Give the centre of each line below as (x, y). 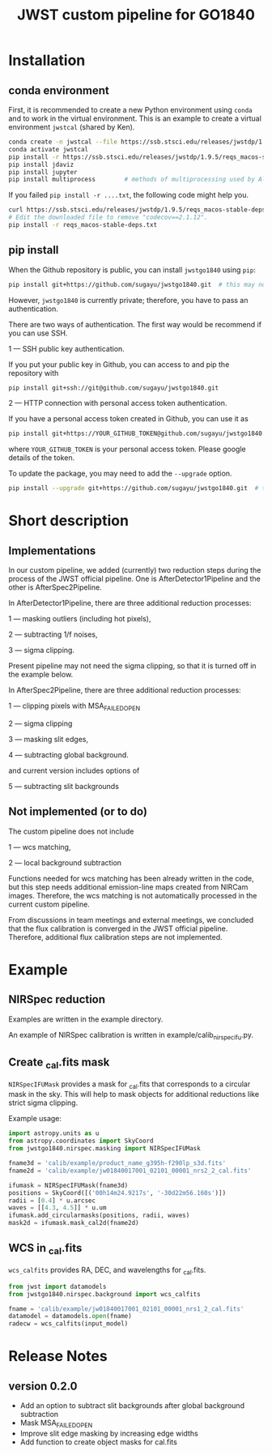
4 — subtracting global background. (69, 754)
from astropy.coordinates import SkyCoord (81, 1141)
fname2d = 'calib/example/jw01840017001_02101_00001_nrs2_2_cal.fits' (130, 1171)
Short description (69, 521)
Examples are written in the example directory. (86, 1019)
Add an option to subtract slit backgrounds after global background (132, 1406)
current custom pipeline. (49, 904)
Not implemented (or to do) (78, 812)
